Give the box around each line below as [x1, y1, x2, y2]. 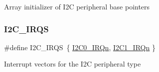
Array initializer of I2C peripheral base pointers [4, 1, 150, 11]
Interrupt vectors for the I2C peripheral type [4, 59, 141, 69]
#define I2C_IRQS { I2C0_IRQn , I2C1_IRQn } [4, 42, 156, 52]
